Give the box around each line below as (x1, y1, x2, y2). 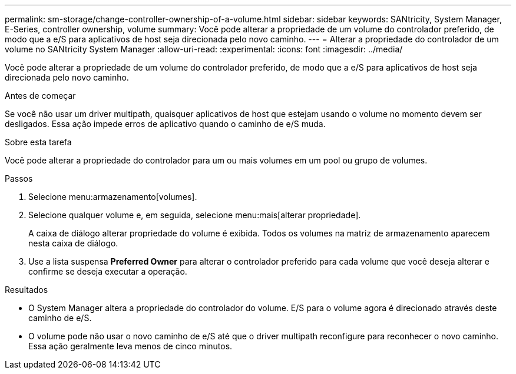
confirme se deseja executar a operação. (28, 266, 187, 276)
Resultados (5, 285, 48, 295)
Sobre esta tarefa (5, 137, 72, 147)
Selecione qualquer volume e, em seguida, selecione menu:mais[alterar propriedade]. (28, 210, 361, 220)
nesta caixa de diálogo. (28, 238, 118, 248)
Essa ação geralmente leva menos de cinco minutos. (28, 341, 233, 351)
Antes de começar (5, 91, 76, 101)
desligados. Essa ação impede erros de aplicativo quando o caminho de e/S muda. (5, 119, 326, 129)
